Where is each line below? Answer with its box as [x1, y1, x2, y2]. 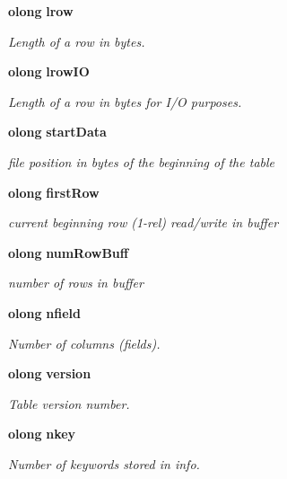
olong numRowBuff [8, 243, 129, 262]
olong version [8, 364, 91, 383]
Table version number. [8, 394, 130, 412]
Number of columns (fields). [8, 333, 161, 352]
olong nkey [8, 424, 76, 443]
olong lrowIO [8, 62, 90, 81]
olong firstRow [8, 182, 100, 201]
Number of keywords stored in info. [8, 454, 200, 473]
